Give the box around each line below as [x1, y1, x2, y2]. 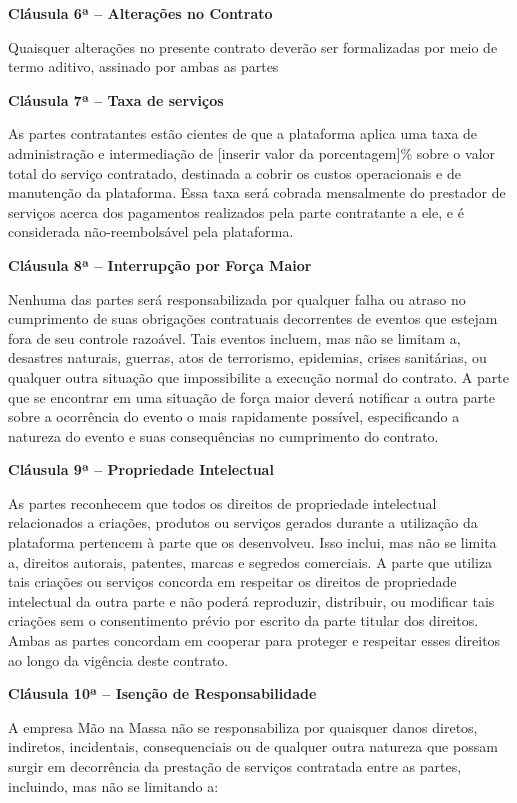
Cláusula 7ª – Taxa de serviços [8, 89, 224, 110]
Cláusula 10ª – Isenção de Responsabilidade [8, 683, 317, 704]
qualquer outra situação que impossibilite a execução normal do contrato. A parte [8, 366, 509, 387]
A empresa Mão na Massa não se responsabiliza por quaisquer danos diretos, [8, 716, 478, 737]
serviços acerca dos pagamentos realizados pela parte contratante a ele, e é [8, 201, 464, 222]
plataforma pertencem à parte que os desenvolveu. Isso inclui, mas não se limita [8, 532, 497, 553]
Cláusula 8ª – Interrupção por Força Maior [8, 254, 312, 275]
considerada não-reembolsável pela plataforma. [8, 221, 294, 242]
